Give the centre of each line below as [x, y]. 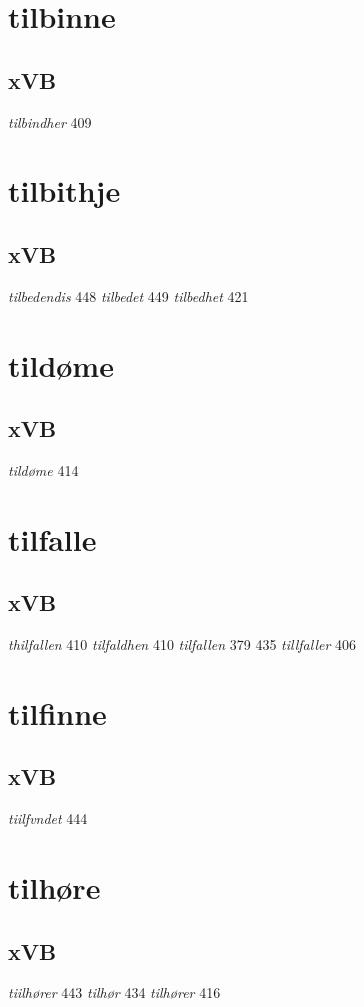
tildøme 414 [43, 469]
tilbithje [64, 190]
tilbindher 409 [50, 121]
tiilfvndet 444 [48, 818]
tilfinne [57, 712]
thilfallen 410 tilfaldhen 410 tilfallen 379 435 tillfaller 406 [182, 644]
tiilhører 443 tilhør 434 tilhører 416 [114, 992]
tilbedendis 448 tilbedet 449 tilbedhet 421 [128, 295]
